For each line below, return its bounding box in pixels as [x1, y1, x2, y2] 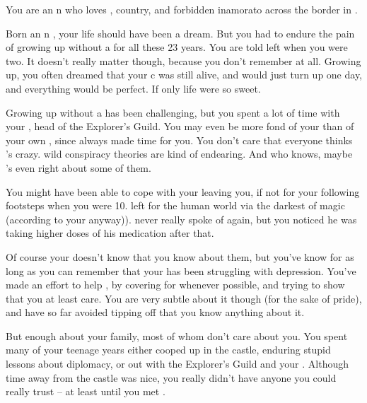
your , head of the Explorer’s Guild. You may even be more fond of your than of [6, 119, 354, 134]
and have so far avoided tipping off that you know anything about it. [6, 305, 305, 320]
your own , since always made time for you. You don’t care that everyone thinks [6, 132, 353, 147]
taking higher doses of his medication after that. [6, 226, 214, 240]
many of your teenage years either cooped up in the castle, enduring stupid [6, 342, 331, 357]
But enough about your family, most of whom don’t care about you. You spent [6, 328, 348, 343]
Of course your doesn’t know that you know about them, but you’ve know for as [6, 249, 354, 264]
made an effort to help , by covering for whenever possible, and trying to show [6, 277, 345, 292]
